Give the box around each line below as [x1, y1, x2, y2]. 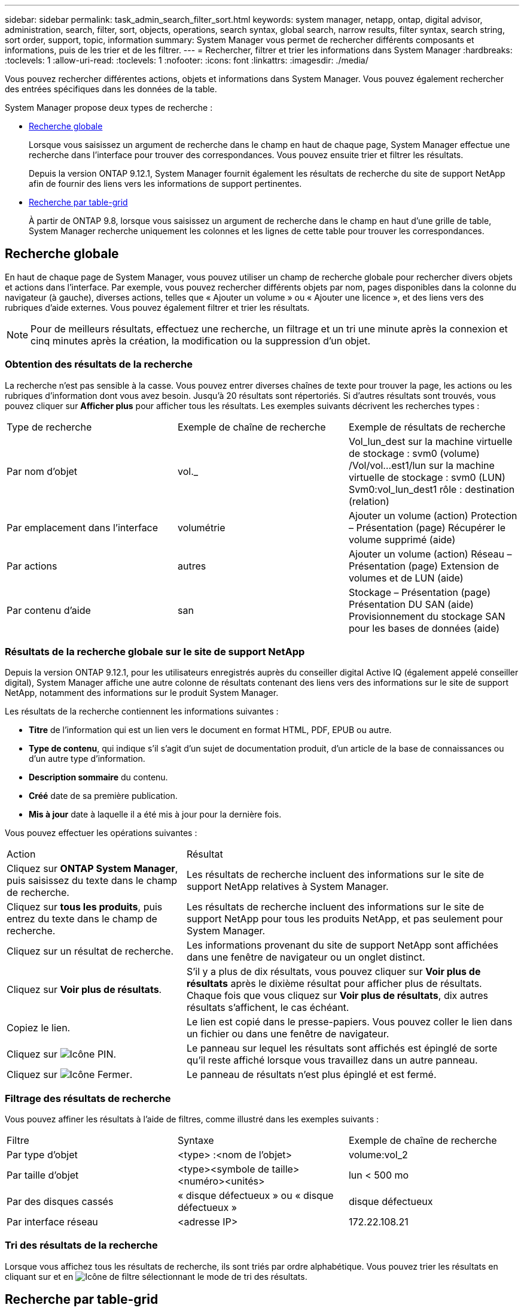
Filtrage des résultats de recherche [5, 1092, 171, 1104]
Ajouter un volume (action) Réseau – [348, 547, 512, 560]
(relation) [348, 495, 389, 507]
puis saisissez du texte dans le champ [7, 874, 178, 887]
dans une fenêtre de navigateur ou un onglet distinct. [186, 951, 425, 964]
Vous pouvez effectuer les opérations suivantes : [5, 828, 197, 838]
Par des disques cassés [7, 1195, 114, 1208]
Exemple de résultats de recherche [348, 420, 506, 433]
